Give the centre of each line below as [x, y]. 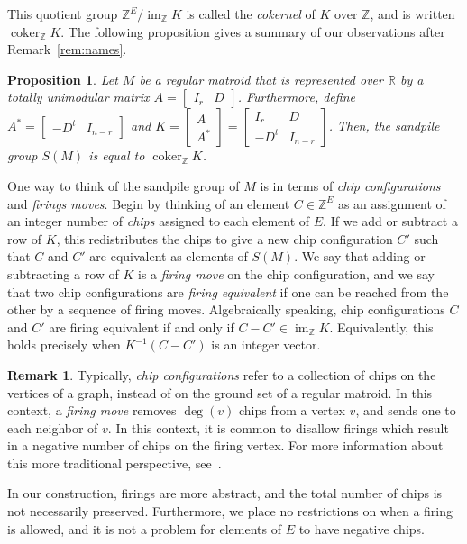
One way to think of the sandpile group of [124, 185]
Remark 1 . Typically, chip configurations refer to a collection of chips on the [222, 374]
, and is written [412, 14]
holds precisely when [64, 345]
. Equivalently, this [381, 326]
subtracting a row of [63, 273]
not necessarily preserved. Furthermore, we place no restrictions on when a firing [230, 511]
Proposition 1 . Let [63, 79]
